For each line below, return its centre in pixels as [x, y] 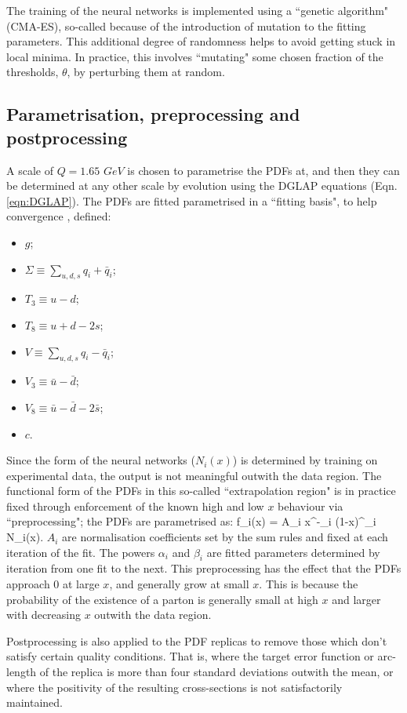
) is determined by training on [305, 460]
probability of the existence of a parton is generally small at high [162, 599]
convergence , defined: [59, 216]
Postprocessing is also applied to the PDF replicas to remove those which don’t [197, 640]
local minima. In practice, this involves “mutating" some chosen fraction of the [195, 56]
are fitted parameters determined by [293, 552]
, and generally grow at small [179, 584]
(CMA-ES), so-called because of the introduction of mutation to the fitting [186, 25]
